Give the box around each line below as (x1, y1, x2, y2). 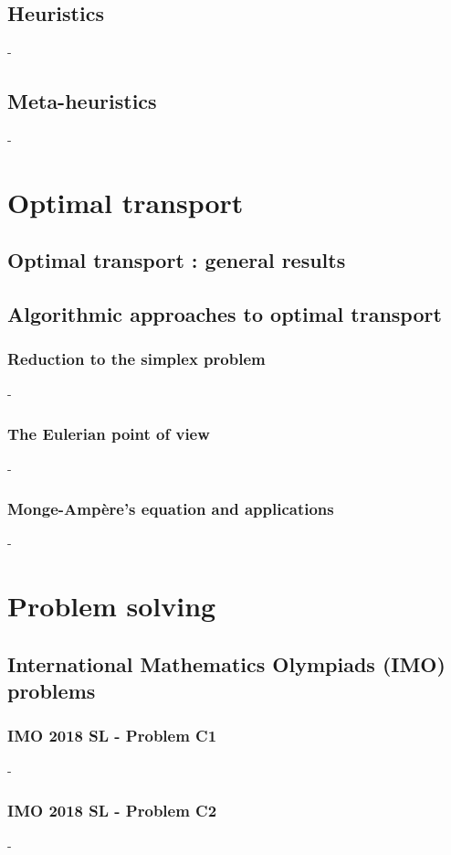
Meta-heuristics (7, 87, 157, 115)
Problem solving (7, 587, 216, 625)
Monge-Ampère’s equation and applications (7, 497, 334, 520)
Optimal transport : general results (7, 246, 346, 274)
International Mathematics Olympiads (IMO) (7, 649, 446, 678)
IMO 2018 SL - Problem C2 (7, 799, 217, 822)
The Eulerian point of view (7, 422, 210, 445)
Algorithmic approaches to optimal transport (7, 300, 442, 328)
